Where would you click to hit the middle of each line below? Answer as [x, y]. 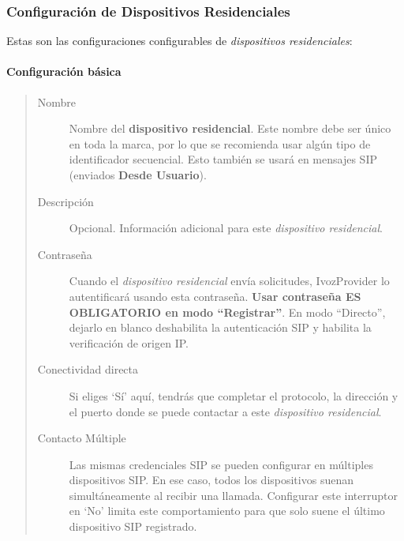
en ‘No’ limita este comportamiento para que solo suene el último [227, 511]
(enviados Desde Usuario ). [138, 174]
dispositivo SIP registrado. [133, 526]
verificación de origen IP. [129, 342]
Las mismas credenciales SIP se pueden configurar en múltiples [221, 464]
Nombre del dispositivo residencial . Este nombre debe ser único [230, 128]
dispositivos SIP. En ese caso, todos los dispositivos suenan [211, 480]
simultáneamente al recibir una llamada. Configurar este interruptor [233, 495]
